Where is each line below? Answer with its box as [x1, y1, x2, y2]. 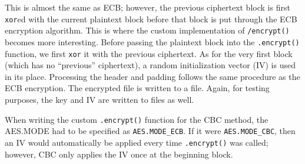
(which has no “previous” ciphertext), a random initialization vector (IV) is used [5, 59, 296, 71]
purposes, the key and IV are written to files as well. [5, 93, 194, 105]
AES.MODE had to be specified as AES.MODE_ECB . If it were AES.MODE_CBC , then [5, 125, 296, 137]
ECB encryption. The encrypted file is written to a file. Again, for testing [5, 82, 270, 94]
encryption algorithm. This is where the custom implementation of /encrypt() [5, 24, 290, 36]
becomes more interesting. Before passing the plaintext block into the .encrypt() [5, 35, 300, 48]
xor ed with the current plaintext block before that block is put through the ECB [5, 12, 297, 25]
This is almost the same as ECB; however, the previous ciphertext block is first [5, 1, 290, 13]
